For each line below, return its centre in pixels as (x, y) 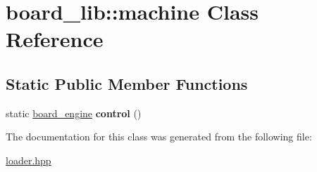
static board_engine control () (74, 113)
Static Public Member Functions (127, 83)
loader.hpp (29, 160)
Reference (55, 39)
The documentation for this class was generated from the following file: (159, 137)
